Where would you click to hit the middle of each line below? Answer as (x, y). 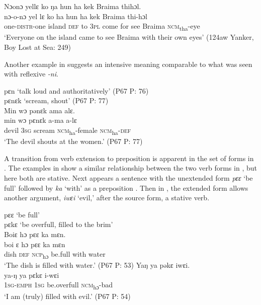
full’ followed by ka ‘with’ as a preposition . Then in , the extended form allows (126, 187)
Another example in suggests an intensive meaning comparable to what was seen (128, 64)
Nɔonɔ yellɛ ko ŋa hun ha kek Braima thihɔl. (73, 6)
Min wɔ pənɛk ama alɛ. (39, 110)
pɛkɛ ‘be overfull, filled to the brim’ (59, 224)
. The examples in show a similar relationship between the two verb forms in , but (130, 168)
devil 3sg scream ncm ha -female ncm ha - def (68, 131)
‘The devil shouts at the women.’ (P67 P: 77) (73, 141)
